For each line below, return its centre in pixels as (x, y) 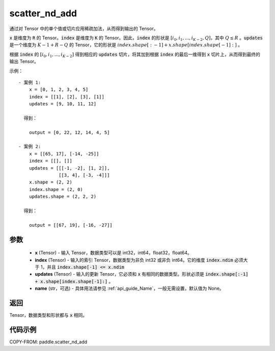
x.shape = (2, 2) (50, 182)
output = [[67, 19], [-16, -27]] (71, 225)
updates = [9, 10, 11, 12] (63, 104)
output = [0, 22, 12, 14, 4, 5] (69, 132)
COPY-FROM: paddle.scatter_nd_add (48, 342)
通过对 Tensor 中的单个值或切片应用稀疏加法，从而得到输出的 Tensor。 (84, 29)
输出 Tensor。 (24, 62)
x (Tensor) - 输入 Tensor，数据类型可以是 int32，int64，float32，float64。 (113, 253)
